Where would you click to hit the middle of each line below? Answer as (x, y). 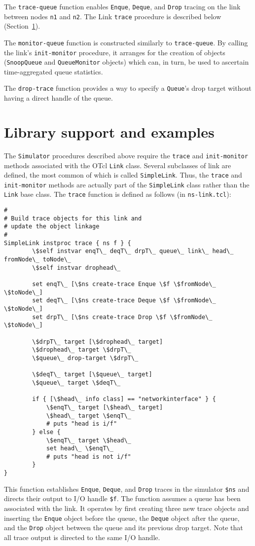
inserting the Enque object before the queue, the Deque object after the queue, (122, 518)
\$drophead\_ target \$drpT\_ (82, 350)
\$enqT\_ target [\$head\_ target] (105, 407)
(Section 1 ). (22, 26)
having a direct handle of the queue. (58, 98)
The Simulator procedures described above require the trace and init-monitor (126, 155)
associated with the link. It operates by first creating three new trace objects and (127, 508)
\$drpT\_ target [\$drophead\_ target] (98, 342)
